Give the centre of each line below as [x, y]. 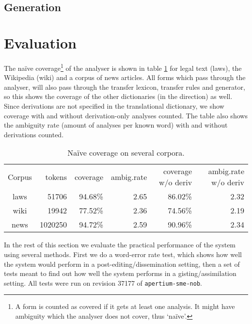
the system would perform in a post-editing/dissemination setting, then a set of [122, 264]
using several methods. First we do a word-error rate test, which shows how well [123, 254]
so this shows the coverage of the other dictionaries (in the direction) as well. [118, 96]
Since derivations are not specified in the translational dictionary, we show [114, 105]
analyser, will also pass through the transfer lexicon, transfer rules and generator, [125, 87]
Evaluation [40, 42]
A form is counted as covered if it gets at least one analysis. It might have [125, 306]
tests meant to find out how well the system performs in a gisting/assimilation [120, 273]
